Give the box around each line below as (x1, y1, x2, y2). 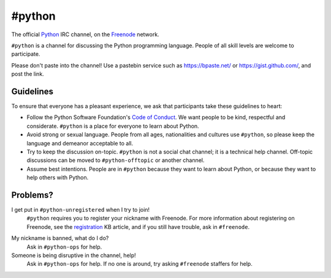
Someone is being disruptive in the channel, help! (11, 252, 136, 259)
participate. (11, 50, 40, 58)
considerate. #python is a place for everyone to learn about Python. (26, 122, 199, 129)
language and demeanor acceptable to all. (26, 139, 134, 147)
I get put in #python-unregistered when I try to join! (11, 206, 150, 214)
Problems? (11, 190, 53, 200)
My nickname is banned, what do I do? (11, 234, 109, 242)
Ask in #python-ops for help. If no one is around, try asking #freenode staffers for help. (26, 260, 253, 268)
